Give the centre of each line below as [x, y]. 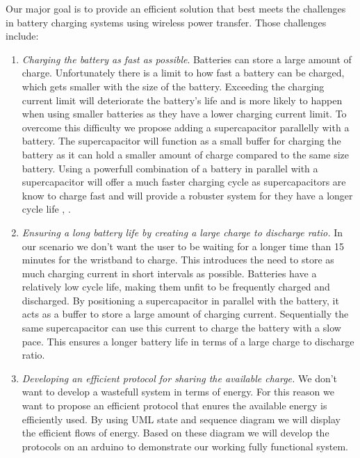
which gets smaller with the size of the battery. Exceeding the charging [173, 86]
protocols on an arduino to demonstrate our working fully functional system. [185, 446]
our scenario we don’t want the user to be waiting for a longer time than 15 [183, 246]
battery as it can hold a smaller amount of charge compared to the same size [185, 154]
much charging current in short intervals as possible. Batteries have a [169, 273]
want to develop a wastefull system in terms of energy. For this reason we [178, 392]
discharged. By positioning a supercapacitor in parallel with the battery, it [180, 300]
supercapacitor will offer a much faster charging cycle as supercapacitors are [184, 182]
